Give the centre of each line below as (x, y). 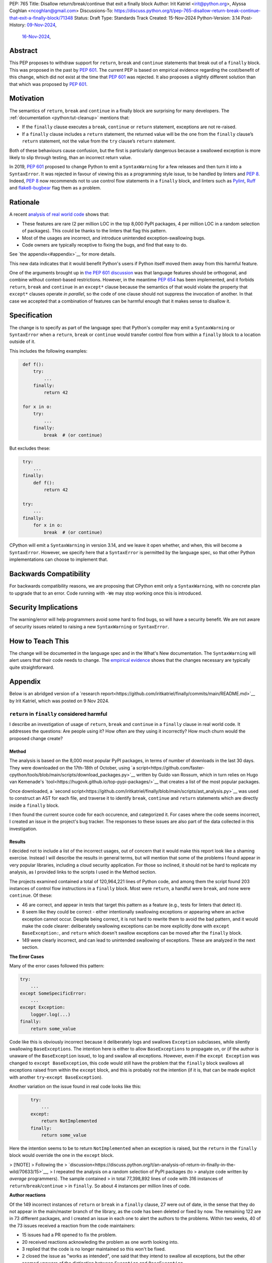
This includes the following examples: (48, 351)
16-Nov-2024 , (37, 36)
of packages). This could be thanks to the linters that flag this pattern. (94, 231)
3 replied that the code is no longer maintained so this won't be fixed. (94, 1249)
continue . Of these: (31, 895)
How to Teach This (39, 641)
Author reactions (27, 1195)
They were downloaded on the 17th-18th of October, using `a (72, 767)
